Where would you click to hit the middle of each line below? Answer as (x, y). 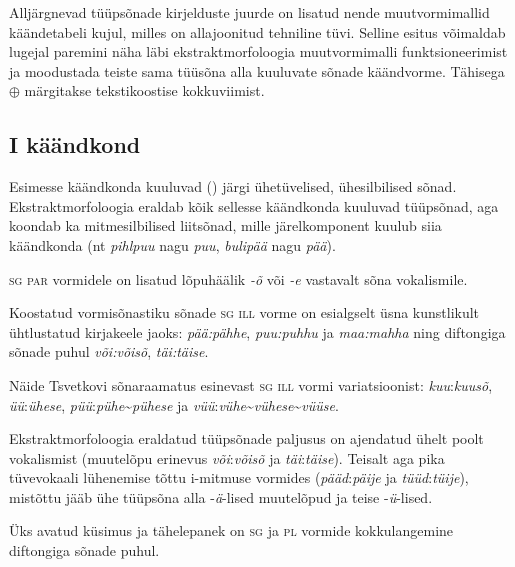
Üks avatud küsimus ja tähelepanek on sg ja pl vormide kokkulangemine (231, 530)
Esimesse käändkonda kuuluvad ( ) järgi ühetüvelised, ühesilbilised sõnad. (233, 186)
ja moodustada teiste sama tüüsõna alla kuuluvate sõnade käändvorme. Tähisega (257, 70)
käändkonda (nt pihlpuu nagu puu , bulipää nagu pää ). (172, 244)
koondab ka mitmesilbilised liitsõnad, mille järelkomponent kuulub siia (225, 225)
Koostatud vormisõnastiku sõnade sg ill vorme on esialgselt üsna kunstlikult (244, 312)
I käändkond (75, 144)
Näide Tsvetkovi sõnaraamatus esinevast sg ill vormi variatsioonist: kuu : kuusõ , (251, 384)
